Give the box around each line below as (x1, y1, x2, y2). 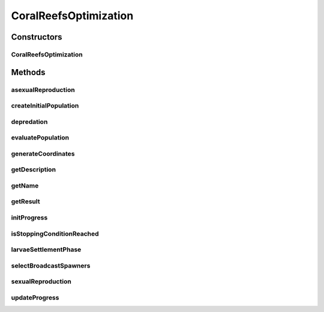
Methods (11, 67, 46, 78)
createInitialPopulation (11, 102, 79, 110)
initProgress (11, 213, 48, 222)
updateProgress (11, 293, 59, 302)
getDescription (11, 165, 56, 174)
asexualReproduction (11, 85, 75, 94)
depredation (11, 117, 48, 126)
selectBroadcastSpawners (11, 262, 91, 270)
